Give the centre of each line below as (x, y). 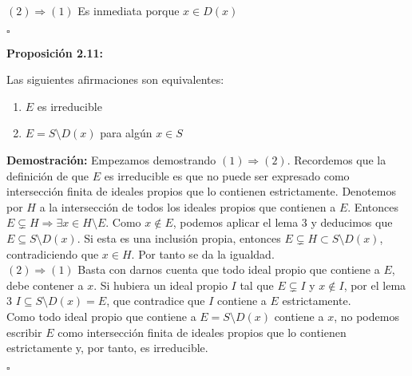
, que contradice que (156, 301)
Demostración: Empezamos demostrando (111, 159)
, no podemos (366, 316)
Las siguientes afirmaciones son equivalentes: (115, 79)
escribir (24, 332)
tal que (257, 285)
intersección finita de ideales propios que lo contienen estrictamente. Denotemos (201, 191)
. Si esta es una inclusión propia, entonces (179, 237)
